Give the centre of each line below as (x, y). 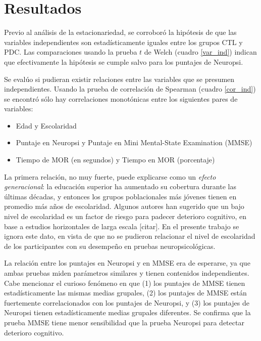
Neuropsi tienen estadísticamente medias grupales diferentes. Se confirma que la (127, 312)
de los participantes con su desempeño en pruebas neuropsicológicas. (110, 246)
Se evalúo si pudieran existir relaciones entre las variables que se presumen (119, 79)
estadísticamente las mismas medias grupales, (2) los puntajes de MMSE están (125, 293)
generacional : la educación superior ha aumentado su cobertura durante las (120, 186)
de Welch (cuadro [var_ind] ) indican (200, 52)
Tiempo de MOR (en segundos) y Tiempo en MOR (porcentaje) (115, 160)
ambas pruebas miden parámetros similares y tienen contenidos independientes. (127, 273)
